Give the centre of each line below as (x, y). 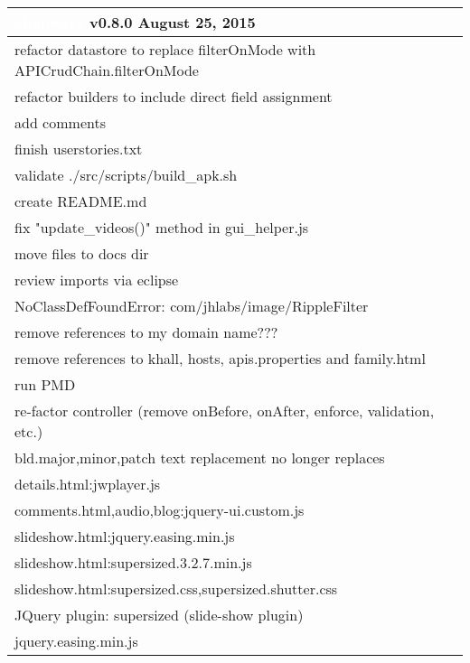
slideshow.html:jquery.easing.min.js (125, 536)
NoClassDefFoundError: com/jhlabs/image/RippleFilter (192, 306)
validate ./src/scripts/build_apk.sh (126, 175)
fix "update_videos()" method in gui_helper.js (162, 227)
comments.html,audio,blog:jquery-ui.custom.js (160, 510)
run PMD (45, 384)
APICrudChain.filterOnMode (107, 70)
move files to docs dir (82, 253)
